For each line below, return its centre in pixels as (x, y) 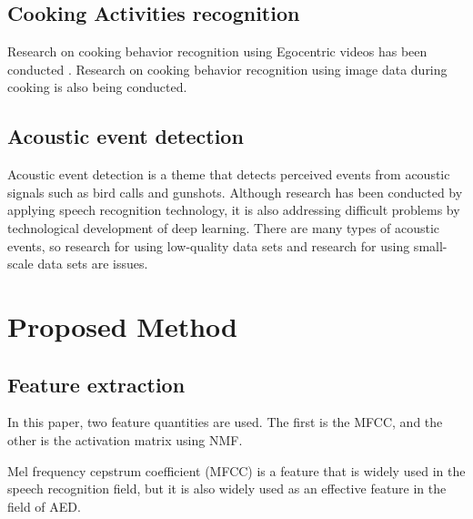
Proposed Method (122, 326)
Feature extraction (96, 384)
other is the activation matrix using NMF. (125, 439)
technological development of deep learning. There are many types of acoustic (224, 227)
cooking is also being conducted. (97, 87)
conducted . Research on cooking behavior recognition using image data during (227, 69)
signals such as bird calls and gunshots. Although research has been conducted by (235, 192)
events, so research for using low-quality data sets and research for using (209, 245)
